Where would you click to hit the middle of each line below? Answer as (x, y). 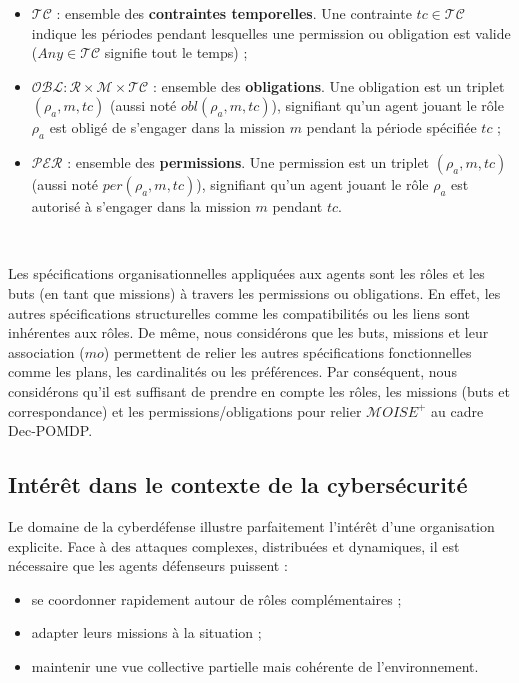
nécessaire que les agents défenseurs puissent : (148, 565)
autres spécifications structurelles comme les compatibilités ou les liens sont (239, 312)
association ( (46, 351)
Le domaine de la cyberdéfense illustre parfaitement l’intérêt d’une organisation (251, 525)
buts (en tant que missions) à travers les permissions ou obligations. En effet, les (254, 292)
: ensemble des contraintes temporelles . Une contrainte (234, 13)
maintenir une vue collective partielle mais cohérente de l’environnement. (255, 665)
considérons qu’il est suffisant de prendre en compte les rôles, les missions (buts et (259, 390)
